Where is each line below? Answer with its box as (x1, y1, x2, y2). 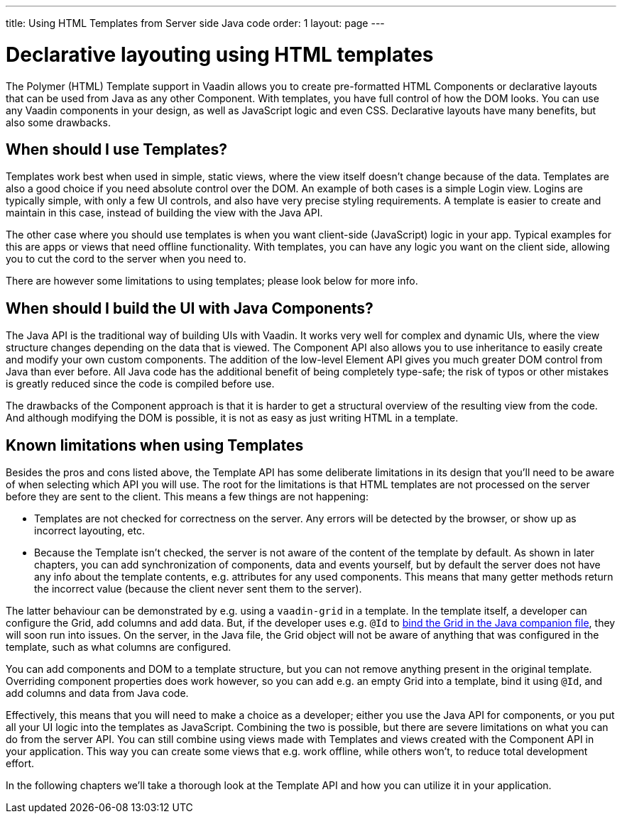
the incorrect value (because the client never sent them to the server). (34, 583, 362, 595)
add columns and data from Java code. (6, 687, 189, 700)
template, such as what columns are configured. (6, 641, 231, 654)
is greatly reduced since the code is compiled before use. (6, 378, 275, 390)
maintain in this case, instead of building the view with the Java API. (6, 207, 323, 219)
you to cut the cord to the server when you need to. (6, 253, 246, 265)
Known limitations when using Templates (6, 436, 304, 454)
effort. (6, 757, 35, 770)
